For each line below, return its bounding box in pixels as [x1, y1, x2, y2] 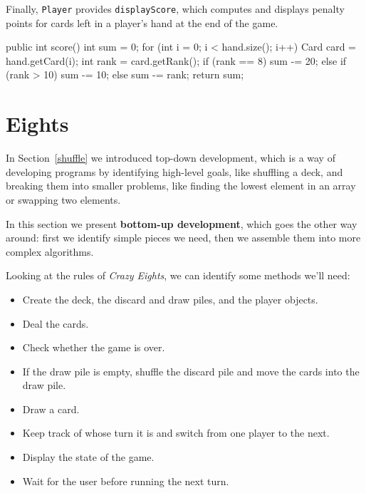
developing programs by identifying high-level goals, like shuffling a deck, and [6, 164, 343, 179]
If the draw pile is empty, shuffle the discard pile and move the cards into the [22, 363, 360, 378]
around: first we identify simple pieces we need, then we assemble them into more [6, 230, 361, 245]
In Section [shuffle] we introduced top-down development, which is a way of [6, 150, 335, 165]
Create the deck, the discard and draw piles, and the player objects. [22, 291, 318, 306]
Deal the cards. [22, 316, 89, 331]
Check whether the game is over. [22, 340, 165, 355]
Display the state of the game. [22, 450, 155, 465]
